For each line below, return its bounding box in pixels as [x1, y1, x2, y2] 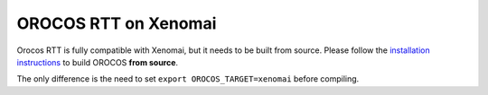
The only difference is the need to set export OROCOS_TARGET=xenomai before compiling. [16, 73, 360, 84]
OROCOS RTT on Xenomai [16, 13, 217, 33]
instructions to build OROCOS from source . [16, 56, 179, 67]
